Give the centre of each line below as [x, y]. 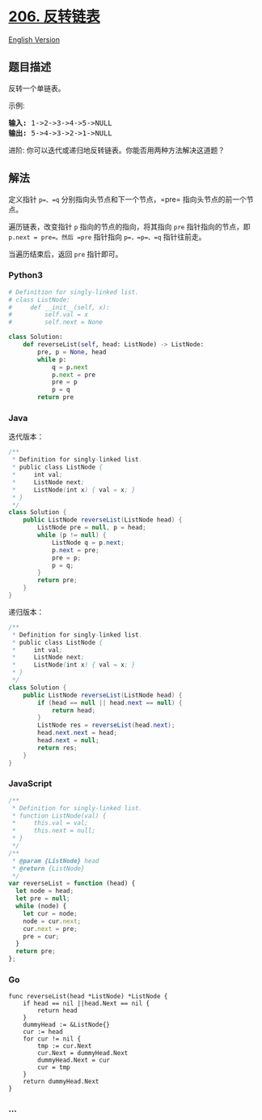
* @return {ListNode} [48, 869]
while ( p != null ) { [72, 535]
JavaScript [30, 783]
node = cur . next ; [52, 921]
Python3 [25, 275]
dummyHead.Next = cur [74, 1060]
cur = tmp [54, 1067]
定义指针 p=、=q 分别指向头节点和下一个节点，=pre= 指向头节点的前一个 [127, 199]
